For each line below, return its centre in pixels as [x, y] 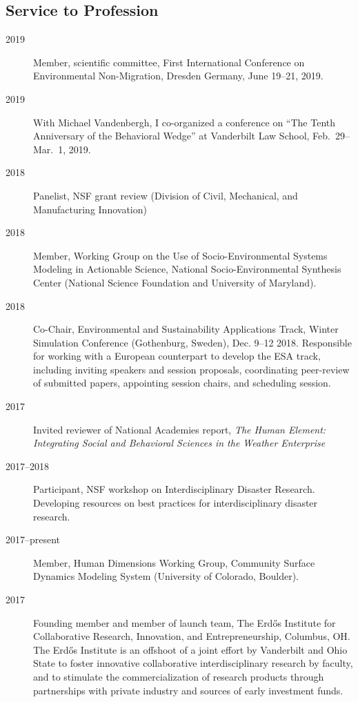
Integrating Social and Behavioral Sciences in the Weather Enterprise [179, 443]
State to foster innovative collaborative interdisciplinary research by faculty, [193, 663]
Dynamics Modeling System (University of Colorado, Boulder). [166, 576]
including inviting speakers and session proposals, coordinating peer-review [191, 369]
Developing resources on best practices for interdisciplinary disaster [176, 503]
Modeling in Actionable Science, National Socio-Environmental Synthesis [187, 269]
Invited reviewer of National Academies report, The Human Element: [180, 429]
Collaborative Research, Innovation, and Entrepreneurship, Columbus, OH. [192, 636]
